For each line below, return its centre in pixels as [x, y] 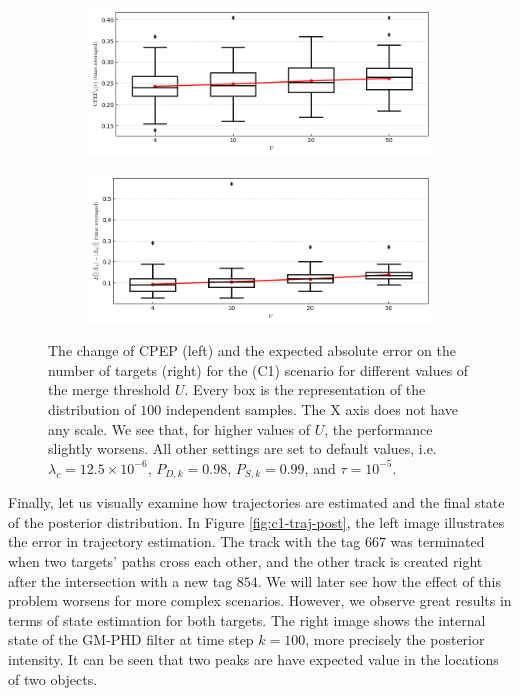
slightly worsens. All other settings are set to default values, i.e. [242, 448]
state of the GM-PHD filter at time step [131, 639]
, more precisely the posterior [395, 639]
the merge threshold [109, 389]
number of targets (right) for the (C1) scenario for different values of [258, 369]
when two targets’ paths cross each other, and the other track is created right [245, 561]
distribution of [92, 409]
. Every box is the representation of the [305, 389]
